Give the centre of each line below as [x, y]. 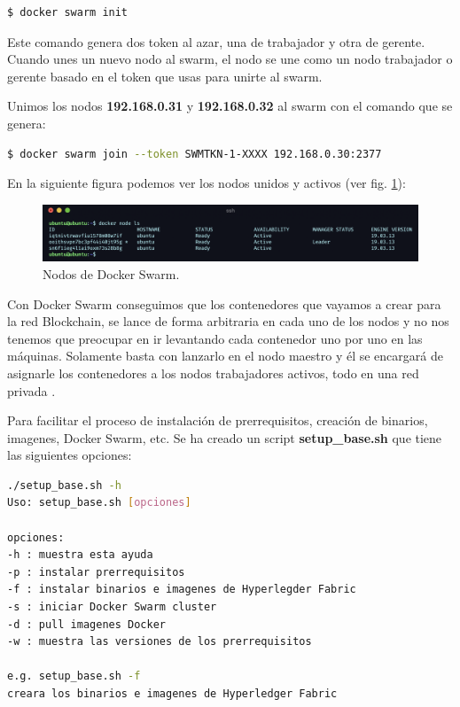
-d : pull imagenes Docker [86, 624]
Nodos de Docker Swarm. [111, 273]
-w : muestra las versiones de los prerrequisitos [160, 642]
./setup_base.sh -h [64, 485]
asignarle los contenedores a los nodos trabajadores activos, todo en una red [213, 373]
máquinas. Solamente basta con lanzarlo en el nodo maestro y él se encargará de [225, 356]
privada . [31, 390]
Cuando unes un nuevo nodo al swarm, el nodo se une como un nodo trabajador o [230, 59]
